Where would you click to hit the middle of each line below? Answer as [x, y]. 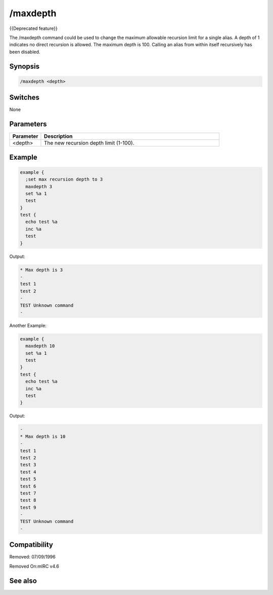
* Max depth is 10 [43, 436]
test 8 [28, 500]
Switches [25, 98]
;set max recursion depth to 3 [64, 179]
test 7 [28, 493]
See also [23, 581]
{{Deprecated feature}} [33, 28]
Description [58, 136]
